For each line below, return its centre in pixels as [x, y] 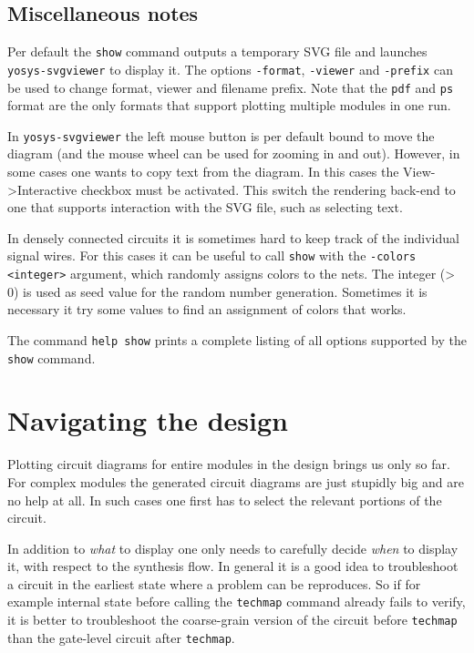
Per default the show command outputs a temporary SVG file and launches [217, 51]
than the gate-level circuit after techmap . [121, 637]
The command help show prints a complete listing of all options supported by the [237, 339]
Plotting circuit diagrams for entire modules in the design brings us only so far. [229, 464]
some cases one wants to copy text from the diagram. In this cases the [203, 172]
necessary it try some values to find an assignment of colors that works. [207, 309]
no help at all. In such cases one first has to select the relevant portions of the [225, 500]
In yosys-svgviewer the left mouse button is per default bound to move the [221, 135]
